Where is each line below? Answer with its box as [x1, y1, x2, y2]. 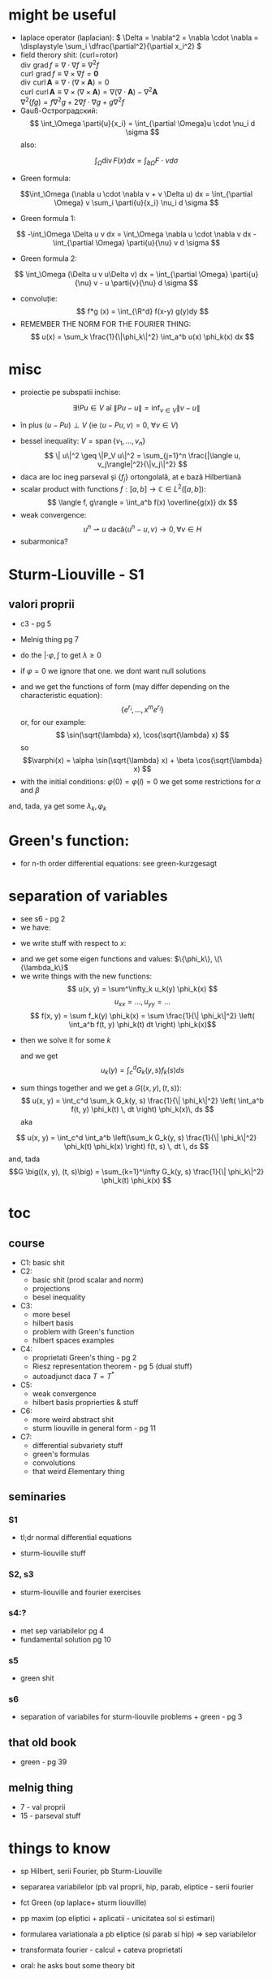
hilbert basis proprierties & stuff [32, 1397, 139, 1407]
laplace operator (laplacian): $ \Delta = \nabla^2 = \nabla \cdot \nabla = [19, 33, 259, 42]
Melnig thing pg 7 [19, 635, 80, 644]
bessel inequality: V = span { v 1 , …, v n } [19, 436, 146, 448]
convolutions [32, 1457, 76, 1468]
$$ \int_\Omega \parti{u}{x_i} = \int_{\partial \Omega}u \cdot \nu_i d [29, 118, 256, 128]
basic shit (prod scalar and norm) [32, 1274, 145, 1285]
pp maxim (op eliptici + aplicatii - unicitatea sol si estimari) [19, 1914, 215, 1924]
